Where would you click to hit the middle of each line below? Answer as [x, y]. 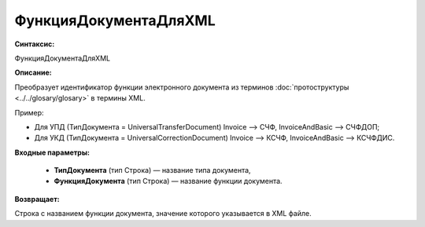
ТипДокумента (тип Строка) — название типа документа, [152, 170]
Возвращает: [37, 199]
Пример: [29, 112]
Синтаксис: [35, 44]
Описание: [33, 73]
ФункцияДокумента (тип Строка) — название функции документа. [168, 181]
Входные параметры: [52, 152]
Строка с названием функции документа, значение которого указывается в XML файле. [163, 214]
